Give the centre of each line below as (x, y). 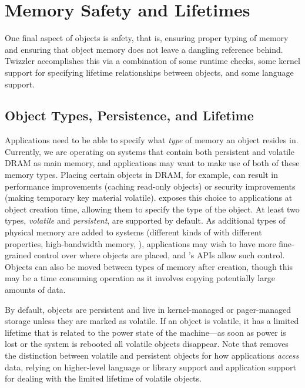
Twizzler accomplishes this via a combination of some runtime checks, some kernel (152, 61)
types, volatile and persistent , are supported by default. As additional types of (145, 220)
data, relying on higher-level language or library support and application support (150, 367)
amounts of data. (35, 290)
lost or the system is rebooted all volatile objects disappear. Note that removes (147, 344)
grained (18, 255)
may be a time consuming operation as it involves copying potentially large (140, 278)
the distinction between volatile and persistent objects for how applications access (152, 355)
